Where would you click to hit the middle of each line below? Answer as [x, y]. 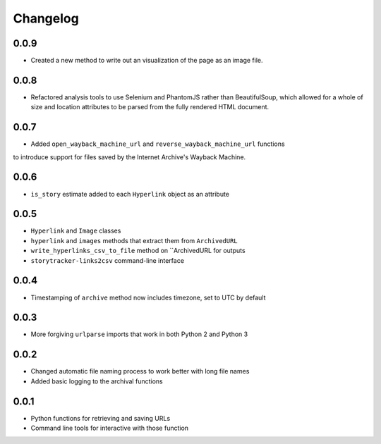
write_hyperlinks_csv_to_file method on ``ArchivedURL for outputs [138, 251]
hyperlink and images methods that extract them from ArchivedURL [134, 240]
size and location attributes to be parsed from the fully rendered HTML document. [150, 107]
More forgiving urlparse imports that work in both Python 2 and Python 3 [139, 334]
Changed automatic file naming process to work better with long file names [140, 371]
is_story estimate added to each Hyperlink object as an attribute [130, 194]
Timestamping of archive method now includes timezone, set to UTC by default [148, 297]
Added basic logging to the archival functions [97, 381]
